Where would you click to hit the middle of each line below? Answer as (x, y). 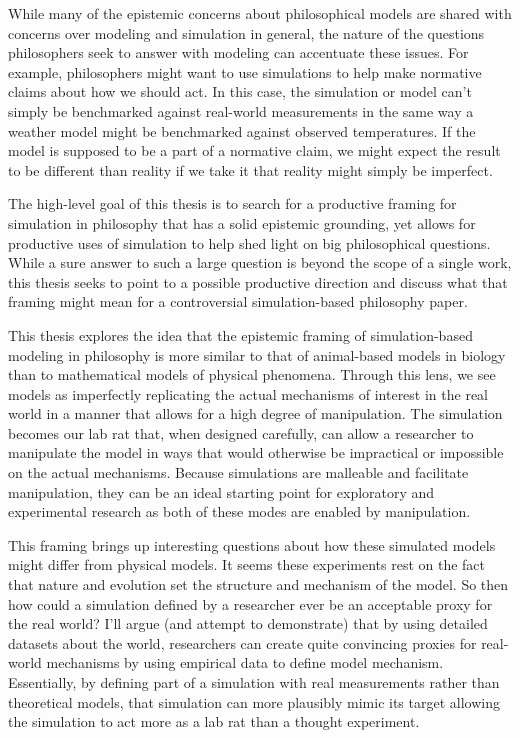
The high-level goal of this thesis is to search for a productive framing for (232, 203)
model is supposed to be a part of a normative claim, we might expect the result (254, 150)
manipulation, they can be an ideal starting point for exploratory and (221, 491)
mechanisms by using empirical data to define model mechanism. (245, 662)
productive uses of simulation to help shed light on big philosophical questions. (249, 242)
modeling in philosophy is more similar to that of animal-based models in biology (257, 354)
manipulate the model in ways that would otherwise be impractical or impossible (256, 452)
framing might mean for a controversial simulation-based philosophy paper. (238, 301)
